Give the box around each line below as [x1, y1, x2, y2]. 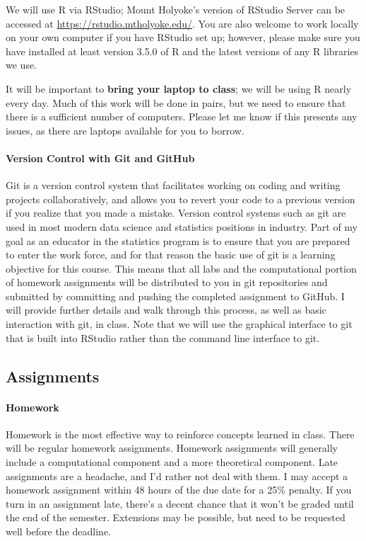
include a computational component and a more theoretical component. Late [6, 455, 338, 469]
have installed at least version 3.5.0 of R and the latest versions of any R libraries [6, 43, 359, 58]
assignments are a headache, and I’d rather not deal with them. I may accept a [6, 468, 348, 483]
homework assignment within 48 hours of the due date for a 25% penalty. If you [6, 482, 352, 497]
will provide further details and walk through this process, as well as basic [6, 302, 326, 317]
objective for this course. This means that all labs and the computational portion [6, 261, 357, 275]
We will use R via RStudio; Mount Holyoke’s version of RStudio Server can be [6, 2, 346, 16]
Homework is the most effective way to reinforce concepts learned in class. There [6, 426, 355, 441]
